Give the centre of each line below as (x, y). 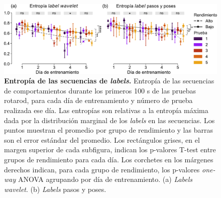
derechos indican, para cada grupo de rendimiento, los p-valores (102, 169)
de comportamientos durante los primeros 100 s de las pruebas (100, 90)
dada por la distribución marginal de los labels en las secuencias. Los (109, 120)
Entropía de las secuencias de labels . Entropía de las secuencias (109, 81)
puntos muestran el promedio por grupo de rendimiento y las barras (108, 130)
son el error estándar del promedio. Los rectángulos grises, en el (102, 139)
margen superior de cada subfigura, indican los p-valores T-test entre (110, 150)
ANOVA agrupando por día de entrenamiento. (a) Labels (105, 179)
